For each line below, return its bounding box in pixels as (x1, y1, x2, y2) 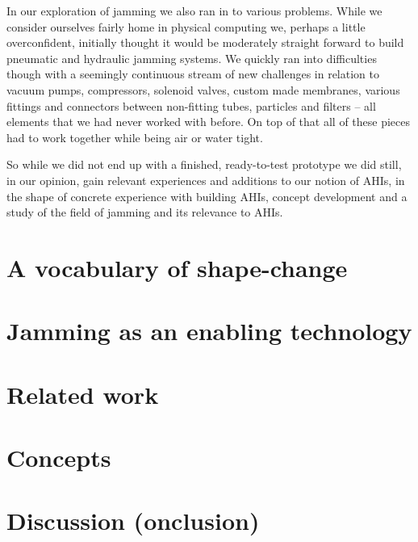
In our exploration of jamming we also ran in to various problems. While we (6, 2, 382, 19)
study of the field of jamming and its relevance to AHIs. (6, 204, 283, 221)
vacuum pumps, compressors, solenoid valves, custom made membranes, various (6, 81, 400, 98)
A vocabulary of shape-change (6, 250, 348, 284)
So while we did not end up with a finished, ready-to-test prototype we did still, (6, 156, 402, 173)
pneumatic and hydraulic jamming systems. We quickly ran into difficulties (6, 49, 377, 66)
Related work (6, 377, 159, 410)
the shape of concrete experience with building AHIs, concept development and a (6, 187, 408, 204)
